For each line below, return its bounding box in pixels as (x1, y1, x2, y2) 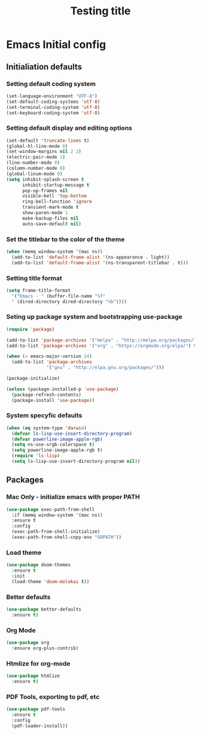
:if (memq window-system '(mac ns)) (11, 512, 103, 518)
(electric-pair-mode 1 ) (6, 154, 66, 160)
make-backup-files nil (22, 215, 79, 221)
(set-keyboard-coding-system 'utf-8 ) (6, 109, 100, 116)
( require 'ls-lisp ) (11, 453, 60, 459)
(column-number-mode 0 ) (6, 166, 66, 172)
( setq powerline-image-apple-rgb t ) (11, 447, 103, 453)
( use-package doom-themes (6, 562, 71, 568)
